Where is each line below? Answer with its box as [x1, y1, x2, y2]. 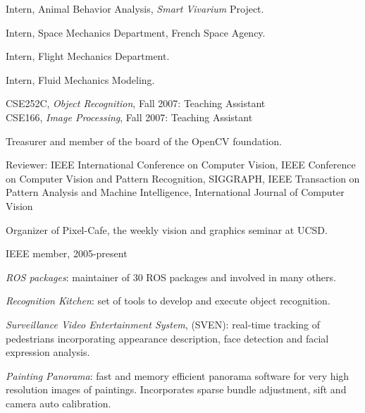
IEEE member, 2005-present [6, 246, 128, 261]
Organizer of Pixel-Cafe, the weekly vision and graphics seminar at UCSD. [6, 222, 328, 237]
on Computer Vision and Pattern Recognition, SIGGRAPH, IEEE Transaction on [6, 171, 360, 185]
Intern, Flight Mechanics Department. [6, 49, 170, 63]
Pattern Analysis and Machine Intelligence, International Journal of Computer [6, 185, 345, 199]
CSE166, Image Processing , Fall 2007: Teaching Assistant [6, 109, 253, 124]
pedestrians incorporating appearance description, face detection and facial [6, 331, 329, 345]
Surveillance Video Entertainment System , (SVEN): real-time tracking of [6, 316, 321, 331]
